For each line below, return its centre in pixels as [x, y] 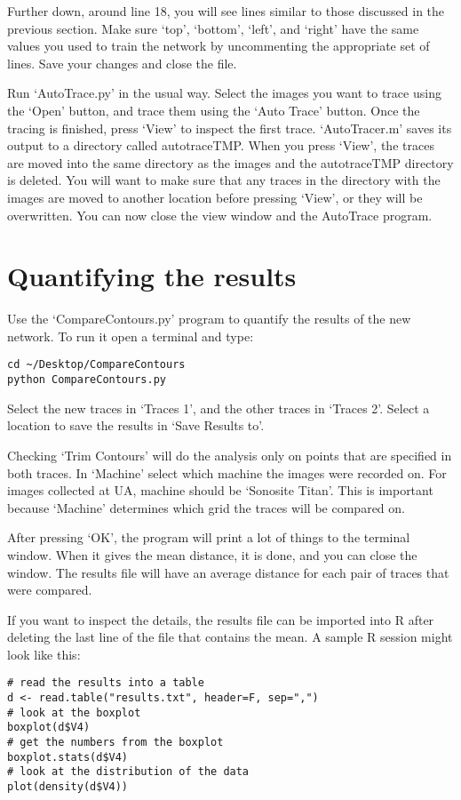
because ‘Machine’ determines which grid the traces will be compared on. [206, 507]
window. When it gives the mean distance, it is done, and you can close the [212, 554]
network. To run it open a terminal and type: [131, 336]
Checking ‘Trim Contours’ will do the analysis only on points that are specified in [230, 455]
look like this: [44, 654]
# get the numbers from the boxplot [115, 743]
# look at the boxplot [74, 712]
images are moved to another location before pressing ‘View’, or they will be [215, 197]
